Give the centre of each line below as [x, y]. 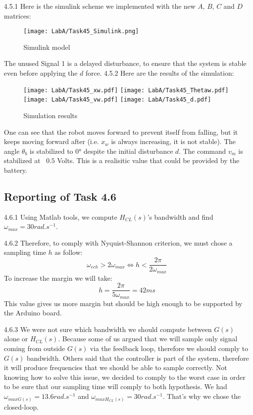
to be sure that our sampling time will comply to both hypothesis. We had [116, 386]
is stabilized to [51, 151]
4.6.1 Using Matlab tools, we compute [61, 217]
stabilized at [22, 160]
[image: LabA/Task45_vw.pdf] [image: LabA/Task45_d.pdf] [117, 100]
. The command [202, 151]
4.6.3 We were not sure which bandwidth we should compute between [108, 329]
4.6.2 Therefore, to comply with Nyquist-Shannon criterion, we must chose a [118, 242]
